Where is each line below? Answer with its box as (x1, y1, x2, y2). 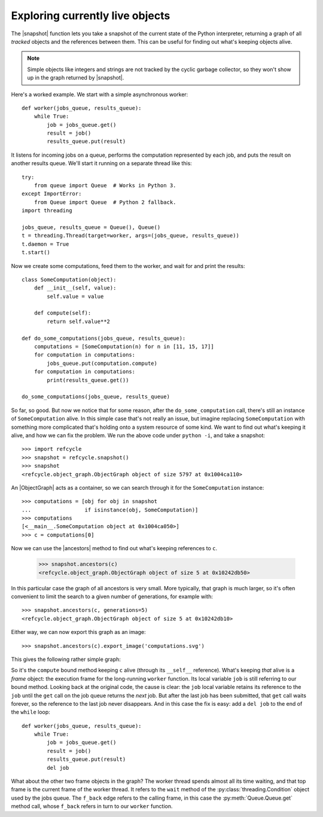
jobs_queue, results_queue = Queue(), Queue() (22, 224, 161, 230)
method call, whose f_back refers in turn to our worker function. (11, 803, 173, 810)
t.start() (22, 249, 50, 256)
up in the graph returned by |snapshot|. (27, 74, 124, 81)
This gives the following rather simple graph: (11, 656, 121, 663)
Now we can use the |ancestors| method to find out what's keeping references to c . (11, 545, 218, 552)
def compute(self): (33, 310, 92, 316)
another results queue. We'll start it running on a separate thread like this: (11, 160, 193, 167)
